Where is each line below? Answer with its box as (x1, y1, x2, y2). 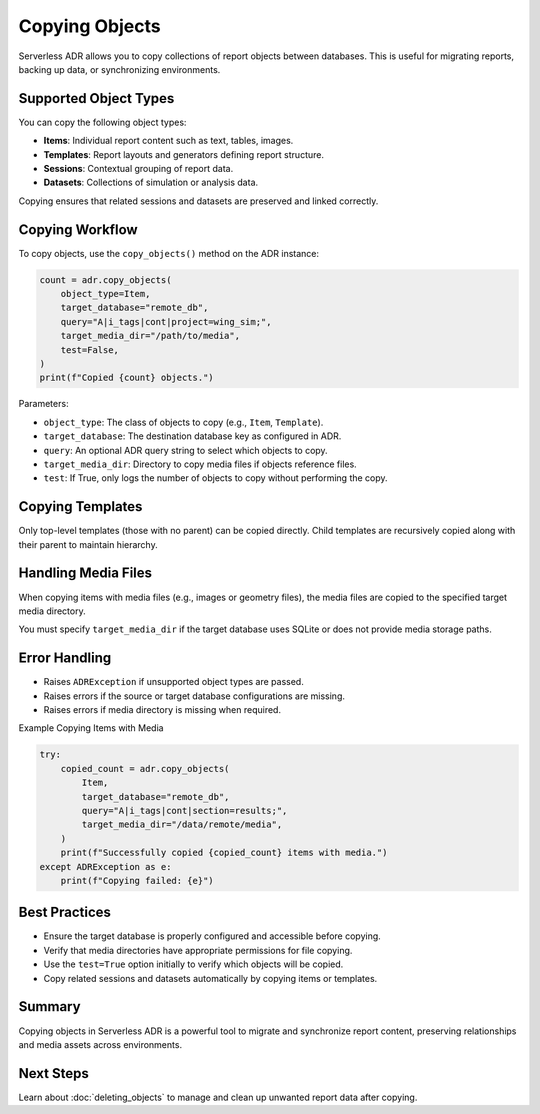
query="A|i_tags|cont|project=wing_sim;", (60, 316, 272, 327)
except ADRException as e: (39, 861, 172, 872)
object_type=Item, (60, 288, 151, 300)
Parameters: (18, 398, 69, 410)
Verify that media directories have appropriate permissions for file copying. (43, 944, 353, 956)
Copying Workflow (18, 221, 139, 238)
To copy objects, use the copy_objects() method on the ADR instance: (18, 247, 320, 259)
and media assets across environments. (18, 1038, 183, 1050)
